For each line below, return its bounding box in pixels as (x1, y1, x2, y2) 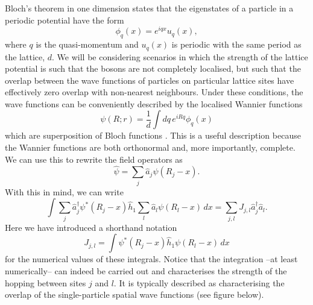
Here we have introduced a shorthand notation (5, 221, 177, 233)
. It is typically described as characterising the (113, 276, 285, 289)
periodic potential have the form (5, 13, 124, 26)
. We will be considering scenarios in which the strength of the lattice (52, 50, 308, 63)
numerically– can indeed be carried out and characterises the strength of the (5, 264, 287, 277)
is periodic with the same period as (171, 38, 302, 51)
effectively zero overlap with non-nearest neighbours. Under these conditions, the (5, 86, 303, 98)
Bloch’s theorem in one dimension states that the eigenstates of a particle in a (5, 2, 294, 14)
